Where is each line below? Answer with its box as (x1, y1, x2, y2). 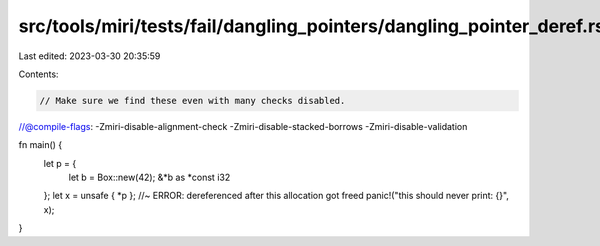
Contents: (18, 68, 59, 80)
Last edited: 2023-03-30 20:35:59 (18, 50, 161, 62)
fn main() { (18, 139, 63, 151)
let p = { (43, 157, 77, 169)
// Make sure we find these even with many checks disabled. (39, 95, 346, 106)
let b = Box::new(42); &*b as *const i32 (68, 171, 231, 184)
